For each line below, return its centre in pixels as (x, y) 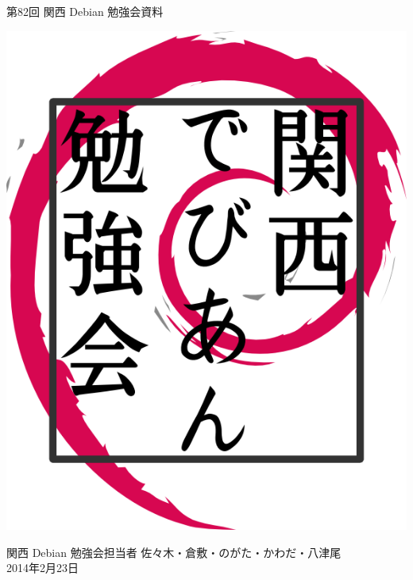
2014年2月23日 (42, 568)
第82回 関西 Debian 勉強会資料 (85, 11)
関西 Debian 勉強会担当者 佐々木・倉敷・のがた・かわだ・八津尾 (174, 552)
